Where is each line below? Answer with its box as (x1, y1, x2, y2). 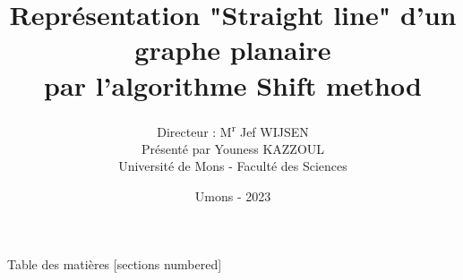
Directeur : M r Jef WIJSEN (157, 119, 309, 140)
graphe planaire (134, 31, 331, 68)
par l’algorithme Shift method (44, 66, 422, 103)
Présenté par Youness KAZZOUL (141, 139, 325, 157)
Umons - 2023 (194, 186, 271, 205)
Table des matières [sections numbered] (7, 254, 222, 273)
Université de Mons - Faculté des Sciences (118, 157, 347, 175)
